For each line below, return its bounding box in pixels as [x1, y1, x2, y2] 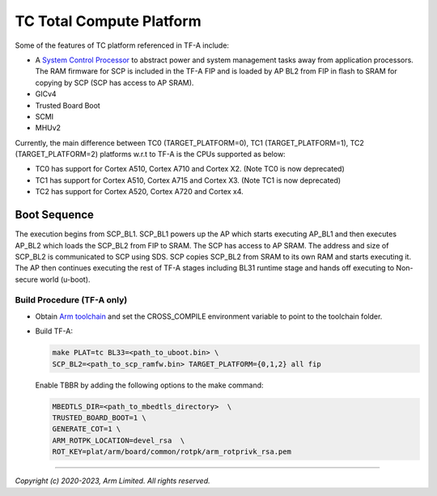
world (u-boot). [39, 274, 91, 284]
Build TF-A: [35, 326, 73, 336]
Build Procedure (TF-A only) [15, 295, 128, 306]
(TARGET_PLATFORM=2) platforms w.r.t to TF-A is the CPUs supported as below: [15, 150, 286, 159]
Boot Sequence [15, 208, 95, 222]
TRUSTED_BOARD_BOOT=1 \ [52, 413, 147, 422]
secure [15, 274, 39, 284]
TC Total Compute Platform [15, 12, 202, 30]
